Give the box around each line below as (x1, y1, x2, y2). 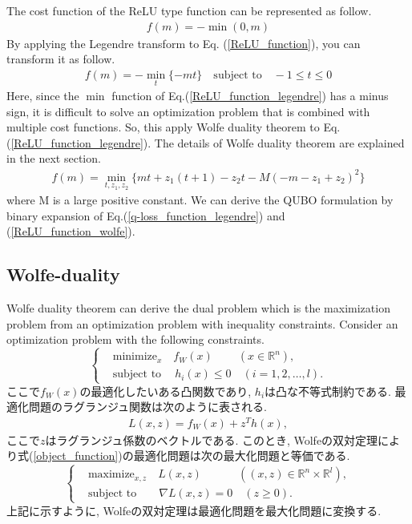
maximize (87, 469, 135, 481)
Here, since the (6, 87, 79, 104)
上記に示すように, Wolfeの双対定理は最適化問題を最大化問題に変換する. (6, 502, 382, 518)
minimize (112, 351, 157, 363)
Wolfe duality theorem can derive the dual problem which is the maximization (6, 300, 390, 316)
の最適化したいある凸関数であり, (79, 382, 252, 399)
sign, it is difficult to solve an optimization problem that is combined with (6, 103, 370, 119)
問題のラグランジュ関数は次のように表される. (28, 398, 267, 415)
